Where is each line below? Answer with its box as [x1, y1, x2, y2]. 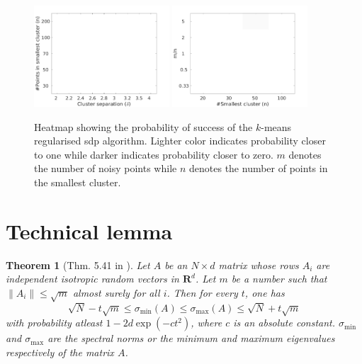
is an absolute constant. [233, 315, 336, 330]
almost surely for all [72, 285, 160, 300]
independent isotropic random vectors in [6, 271, 179, 286]
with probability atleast [6, 315, 103, 330]
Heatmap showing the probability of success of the [34, 119, 253, 134]
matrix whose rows [218, 257, 299, 272]
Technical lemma [6, 216, 173, 245]
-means [261, 119, 292, 134]
